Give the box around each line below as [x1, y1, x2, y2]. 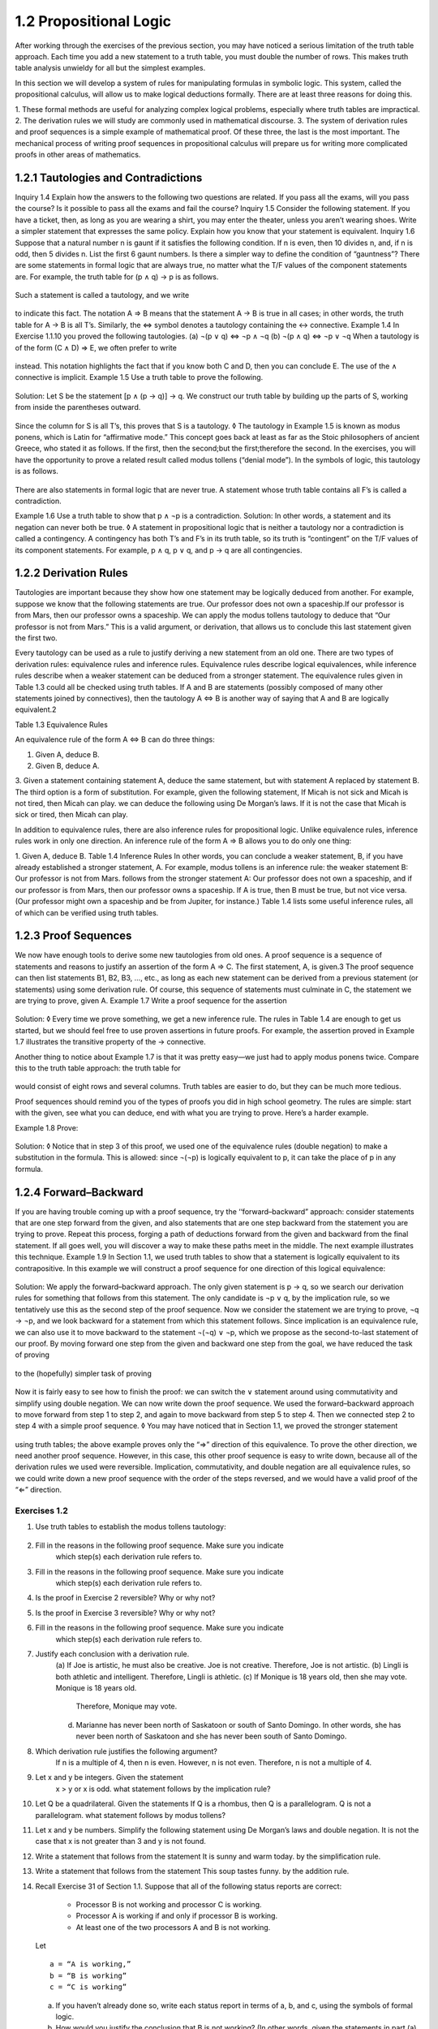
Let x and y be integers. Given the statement [35, 1773, 184, 1782]
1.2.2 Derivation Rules [15, 566, 129, 580]
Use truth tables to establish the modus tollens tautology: [35, 1522, 226, 1531]
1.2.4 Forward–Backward [15, 1185, 144, 1199]
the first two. [15, 633, 58, 643]
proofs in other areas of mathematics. [15, 150, 141, 160]
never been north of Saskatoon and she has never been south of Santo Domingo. [75, 1731, 347, 1741]
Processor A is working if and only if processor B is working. [75, 1911, 278, 1921]
